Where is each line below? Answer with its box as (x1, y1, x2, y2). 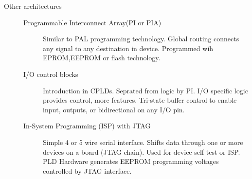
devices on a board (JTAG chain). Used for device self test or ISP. (43, 146, 240, 157)
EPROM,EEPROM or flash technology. (43, 53, 161, 63)
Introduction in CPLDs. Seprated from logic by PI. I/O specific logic (43, 85, 248, 95)
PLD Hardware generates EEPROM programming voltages (43, 156, 219, 166)
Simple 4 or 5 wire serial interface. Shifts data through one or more (43, 137, 243, 147)
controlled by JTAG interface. (43, 165, 132, 176)
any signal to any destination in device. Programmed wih (43, 43, 214, 53)
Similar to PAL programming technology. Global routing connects (43, 34, 239, 44)
